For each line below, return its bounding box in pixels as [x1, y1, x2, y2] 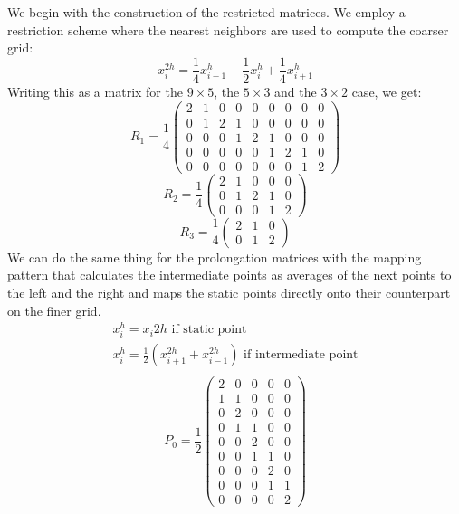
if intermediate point [244, 348, 359, 362]
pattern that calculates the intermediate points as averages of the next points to [7, 265, 452, 284]
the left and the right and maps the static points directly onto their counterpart [7, 283, 451, 301]
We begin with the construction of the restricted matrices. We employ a [7, 3, 406, 21]
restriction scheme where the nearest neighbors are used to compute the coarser [7, 20, 449, 39]
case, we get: [351, 81, 422, 100]
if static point [171, 323, 247, 337]
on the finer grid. [7, 300, 101, 319]
